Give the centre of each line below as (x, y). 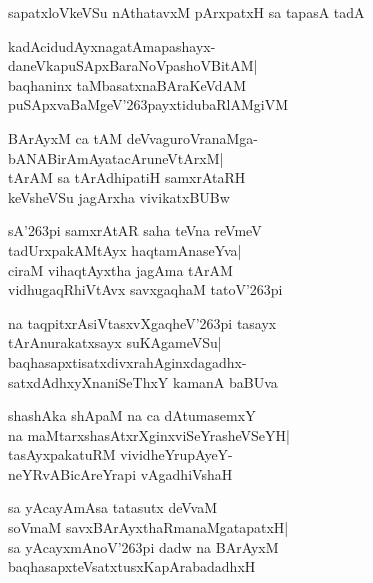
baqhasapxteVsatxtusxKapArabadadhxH (132, 566)
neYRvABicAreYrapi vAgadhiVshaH (120, 473)
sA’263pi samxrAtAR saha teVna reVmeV (135, 230)
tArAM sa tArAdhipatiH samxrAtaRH (127, 177)
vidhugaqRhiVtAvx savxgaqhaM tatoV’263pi (145, 289)
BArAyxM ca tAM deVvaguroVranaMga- (133, 137)
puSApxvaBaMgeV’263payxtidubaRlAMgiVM (148, 104)
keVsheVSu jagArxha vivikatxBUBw (119, 196)
